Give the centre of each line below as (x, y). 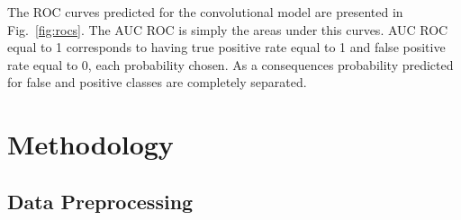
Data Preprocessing (100, 201)
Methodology (90, 144)
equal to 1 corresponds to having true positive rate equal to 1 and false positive (226, 47)
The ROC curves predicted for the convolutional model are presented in (205, 12)
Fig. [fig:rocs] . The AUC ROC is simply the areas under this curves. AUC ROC (228, 29)
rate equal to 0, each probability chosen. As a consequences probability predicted (230, 64)
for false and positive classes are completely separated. (157, 82)
